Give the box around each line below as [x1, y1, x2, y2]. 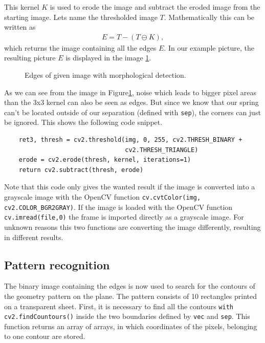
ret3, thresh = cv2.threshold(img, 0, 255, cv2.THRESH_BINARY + [18, 136, 242, 144]
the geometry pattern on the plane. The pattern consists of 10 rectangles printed [4, 290, 257, 301]
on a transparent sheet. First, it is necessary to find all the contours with [4, 301, 233, 311]
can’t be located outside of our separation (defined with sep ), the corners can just [4, 106, 261, 117]
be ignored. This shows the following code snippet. [4, 117, 163, 127]
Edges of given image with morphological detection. [25, 70, 186, 80]
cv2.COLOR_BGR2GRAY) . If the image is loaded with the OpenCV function [4, 201, 233, 212]
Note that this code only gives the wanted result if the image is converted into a [4, 181, 255, 192]
